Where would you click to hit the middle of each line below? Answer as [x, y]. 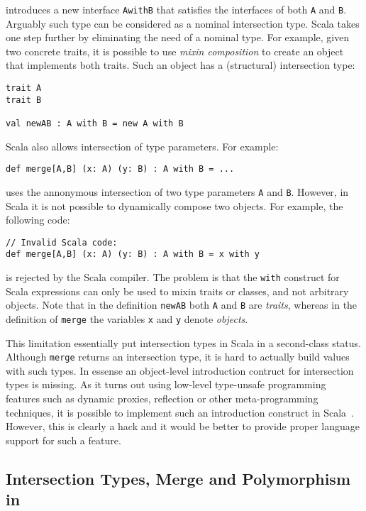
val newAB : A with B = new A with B [95, 123]
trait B [24, 100]
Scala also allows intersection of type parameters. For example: [142, 146]
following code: [38, 220]
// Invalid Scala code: [62, 242]
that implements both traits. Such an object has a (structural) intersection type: [181, 65]
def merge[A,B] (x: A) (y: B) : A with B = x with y [133, 254]
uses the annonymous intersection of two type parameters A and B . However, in [177, 191]
